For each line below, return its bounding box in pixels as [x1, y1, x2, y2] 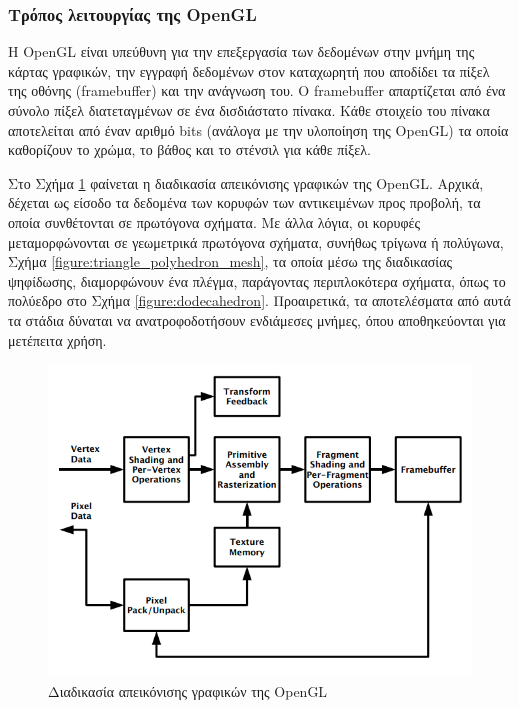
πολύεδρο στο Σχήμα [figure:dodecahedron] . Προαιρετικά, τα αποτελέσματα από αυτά [8, 290, 511, 311]
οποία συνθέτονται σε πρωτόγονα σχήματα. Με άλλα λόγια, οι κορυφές [8, 211, 421, 232]
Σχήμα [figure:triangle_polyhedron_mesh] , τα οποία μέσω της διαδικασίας [8, 251, 453, 272]
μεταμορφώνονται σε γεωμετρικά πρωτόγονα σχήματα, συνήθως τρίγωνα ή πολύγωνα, [8, 231, 504, 252]
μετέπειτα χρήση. [8, 329, 107, 350]
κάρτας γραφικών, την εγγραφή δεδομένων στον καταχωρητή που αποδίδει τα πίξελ [8, 60, 490, 81]
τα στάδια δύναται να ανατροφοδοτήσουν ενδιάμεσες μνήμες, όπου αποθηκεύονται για [8, 309, 506, 330]
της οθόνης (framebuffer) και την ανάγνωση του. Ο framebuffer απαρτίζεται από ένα [8, 80, 506, 101]
